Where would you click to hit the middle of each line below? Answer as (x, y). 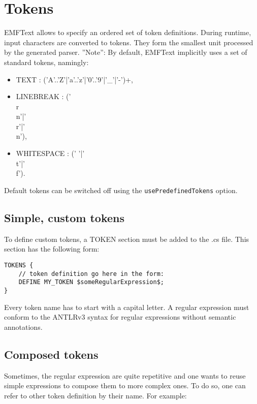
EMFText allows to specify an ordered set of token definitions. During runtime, (128, 32)
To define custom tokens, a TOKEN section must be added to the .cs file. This (127, 239)
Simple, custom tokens (65, 217)
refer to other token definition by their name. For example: (95, 395)
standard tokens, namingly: (46, 62)
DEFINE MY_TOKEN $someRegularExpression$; (91, 282)
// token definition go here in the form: (91, 274)
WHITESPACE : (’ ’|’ (50, 153)
